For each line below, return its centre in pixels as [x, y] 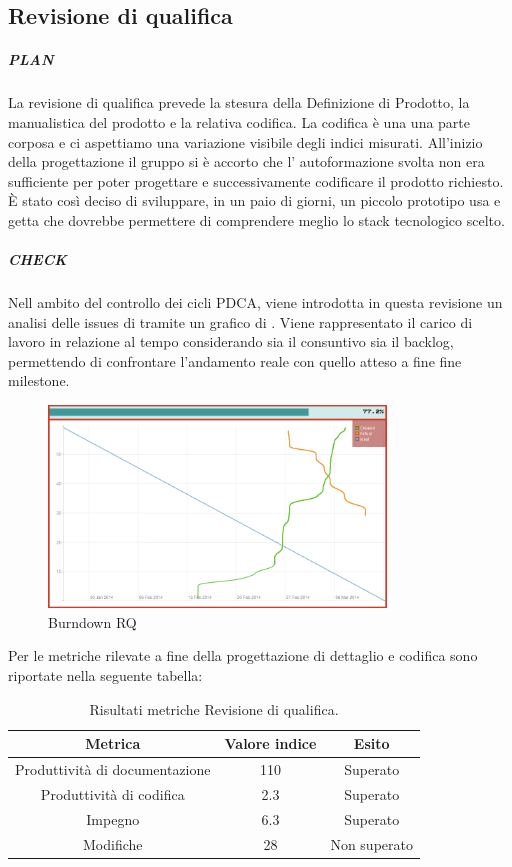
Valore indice [270, 743]
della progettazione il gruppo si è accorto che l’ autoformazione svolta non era [246, 161]
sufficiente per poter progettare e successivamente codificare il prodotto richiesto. [256, 180]
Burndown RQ [92, 621]
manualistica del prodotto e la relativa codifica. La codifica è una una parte [239, 121]
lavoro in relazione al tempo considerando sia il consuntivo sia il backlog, [231, 341]
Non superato [371, 843]
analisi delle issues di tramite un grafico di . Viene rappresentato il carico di [240, 321]
